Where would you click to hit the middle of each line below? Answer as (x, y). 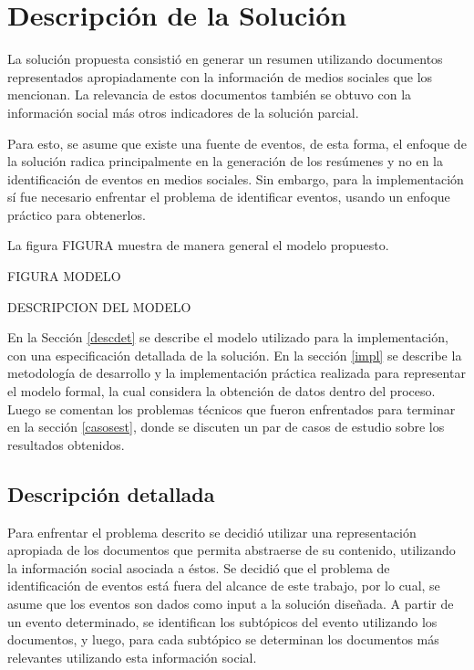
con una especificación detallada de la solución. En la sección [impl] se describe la (235, 355)
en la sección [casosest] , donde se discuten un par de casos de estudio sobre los (226, 427)
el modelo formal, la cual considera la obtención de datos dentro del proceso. (222, 391)
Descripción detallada (111, 493)
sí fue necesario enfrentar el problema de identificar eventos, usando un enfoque (229, 197)
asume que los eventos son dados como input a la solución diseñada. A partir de (231, 603)
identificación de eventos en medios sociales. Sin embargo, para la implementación (236, 178)
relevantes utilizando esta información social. (132, 657)
